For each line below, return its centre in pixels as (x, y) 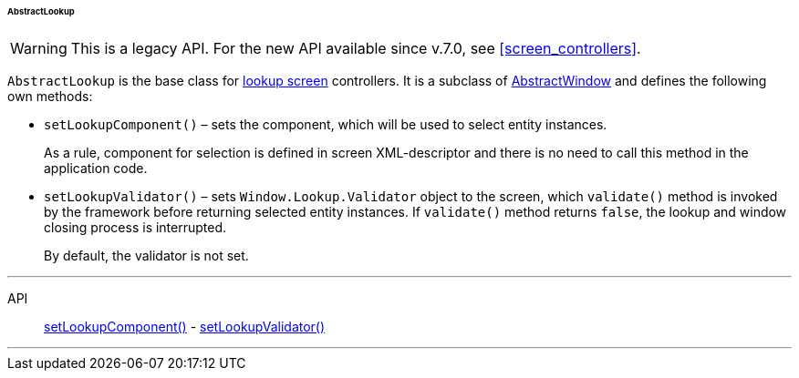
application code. (96, 168)
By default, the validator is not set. (146, 255)
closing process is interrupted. (135, 227)
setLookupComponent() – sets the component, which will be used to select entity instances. (326, 124)
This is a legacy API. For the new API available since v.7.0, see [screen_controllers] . (356, 48)
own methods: (50, 96)
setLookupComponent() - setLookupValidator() (185, 326)
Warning (39, 48)
